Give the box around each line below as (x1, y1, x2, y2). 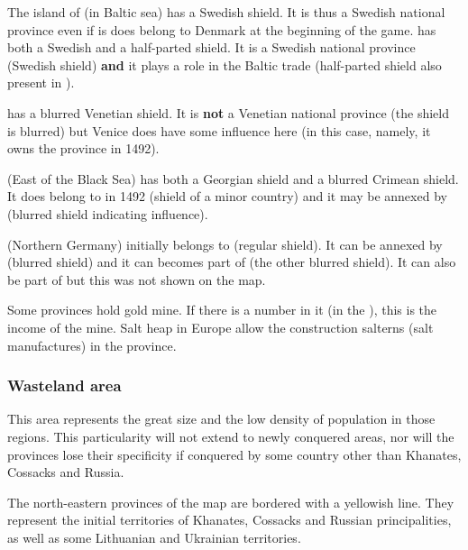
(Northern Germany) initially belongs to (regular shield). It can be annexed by (7, 234, 443, 253)
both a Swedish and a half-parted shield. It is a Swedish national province (7, 38, 416, 57)
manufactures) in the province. (7, 335, 177, 354)
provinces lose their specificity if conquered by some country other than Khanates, (7, 445, 462, 463)
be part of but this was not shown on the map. (7, 270, 266, 289)
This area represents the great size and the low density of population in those (7, 409, 436, 428)
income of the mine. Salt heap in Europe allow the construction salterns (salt (7, 317, 434, 336)
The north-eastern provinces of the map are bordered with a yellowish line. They (7, 492, 454, 511)
